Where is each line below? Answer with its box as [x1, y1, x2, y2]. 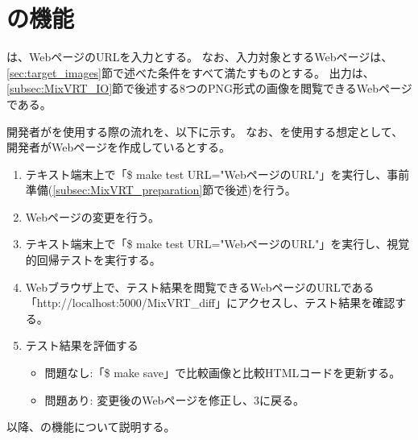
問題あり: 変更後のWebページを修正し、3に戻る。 [44, 391, 305, 408]
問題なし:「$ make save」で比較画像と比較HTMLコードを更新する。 [44, 364, 401, 381]
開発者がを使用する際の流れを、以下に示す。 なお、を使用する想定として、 [6, 122, 404, 139]
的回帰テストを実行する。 [25, 251, 161, 268]
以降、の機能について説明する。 [6, 418, 176, 435]
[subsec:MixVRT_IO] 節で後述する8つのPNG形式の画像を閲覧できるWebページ [6, 80, 412, 97]
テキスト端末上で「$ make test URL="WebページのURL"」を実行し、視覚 [25, 235, 410, 252]
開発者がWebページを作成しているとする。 [6, 139, 231, 156]
